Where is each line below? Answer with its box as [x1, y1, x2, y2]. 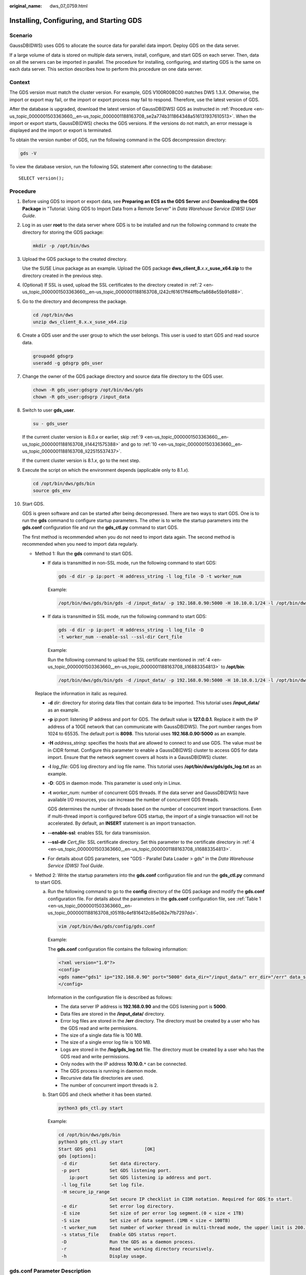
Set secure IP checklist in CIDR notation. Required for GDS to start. [109, 1196, 293, 1202]
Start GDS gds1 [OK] [58, 1146, 156, 1152]
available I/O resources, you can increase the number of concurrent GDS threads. [47, 797, 219, 803]
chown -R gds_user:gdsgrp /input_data [33, 394, 130, 400]
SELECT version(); [18, 175, 65, 181]
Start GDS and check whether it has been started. [47, 1091, 152, 1098]
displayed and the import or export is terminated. [9, 127, 112, 134]
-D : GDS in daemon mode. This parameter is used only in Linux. [47, 780, 182, 786]
